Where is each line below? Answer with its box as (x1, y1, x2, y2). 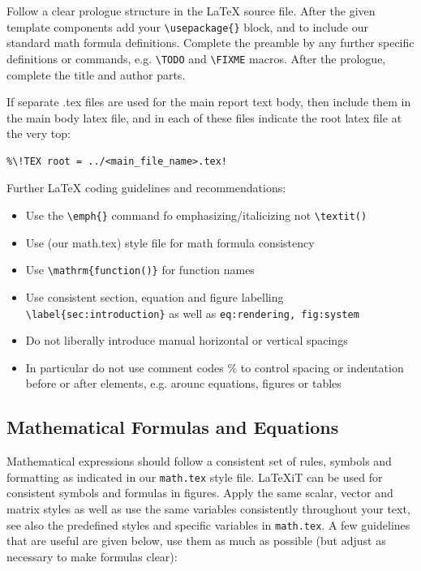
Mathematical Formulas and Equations (6, 414, 339, 440)
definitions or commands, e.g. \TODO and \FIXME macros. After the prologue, (6, 49, 386, 67)
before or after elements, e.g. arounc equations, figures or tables (25, 375, 342, 392)
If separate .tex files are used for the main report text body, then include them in (6, 93, 411, 110)
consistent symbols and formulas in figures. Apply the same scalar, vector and (6, 484, 393, 501)
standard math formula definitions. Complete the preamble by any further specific (6, 34, 415, 51)
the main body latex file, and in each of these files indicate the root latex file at (6, 109, 402, 126)
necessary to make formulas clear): (6, 547, 178, 565)
